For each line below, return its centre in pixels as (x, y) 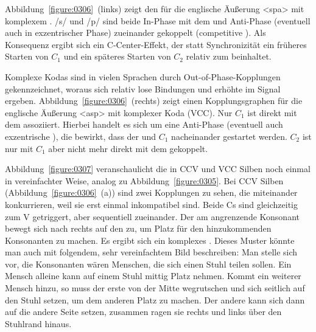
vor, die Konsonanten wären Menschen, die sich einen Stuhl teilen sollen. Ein (148, 264)
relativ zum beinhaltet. (229, 56)
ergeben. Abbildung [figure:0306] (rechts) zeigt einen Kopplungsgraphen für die (154, 101)
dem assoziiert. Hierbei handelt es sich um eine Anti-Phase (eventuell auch (144, 124)
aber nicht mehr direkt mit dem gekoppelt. (128, 148)
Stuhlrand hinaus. (38, 323)
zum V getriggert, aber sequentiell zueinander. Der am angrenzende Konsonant (152, 216)
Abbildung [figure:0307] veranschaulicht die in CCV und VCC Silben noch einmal (158, 169)
